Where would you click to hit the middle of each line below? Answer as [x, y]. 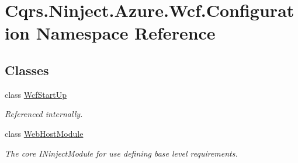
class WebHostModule [44, 133]
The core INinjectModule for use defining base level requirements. [121, 153]
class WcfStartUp [36, 94]
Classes [27, 70]
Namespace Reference [126, 33]
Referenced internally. [44, 114]
